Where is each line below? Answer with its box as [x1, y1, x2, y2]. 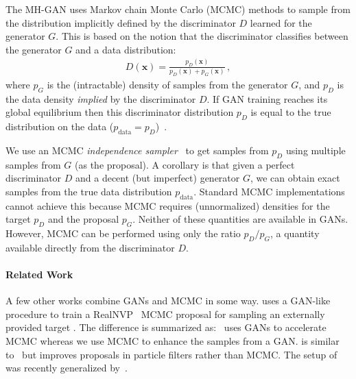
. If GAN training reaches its [206, 91, 328, 106]
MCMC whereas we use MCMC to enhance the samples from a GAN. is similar [5, 333, 340, 347]
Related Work [5, 267, 73, 281]
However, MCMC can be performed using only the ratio [5, 225, 241, 240]
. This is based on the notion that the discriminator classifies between [56, 29, 348, 43]
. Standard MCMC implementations [193, 184, 345, 198]
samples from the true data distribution [5, 184, 172, 198]
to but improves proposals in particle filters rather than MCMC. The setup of [5, 347, 337, 361]
